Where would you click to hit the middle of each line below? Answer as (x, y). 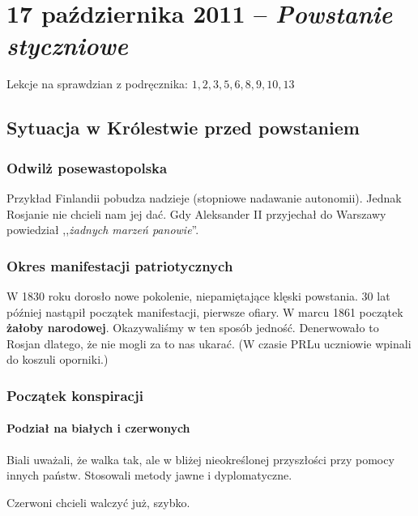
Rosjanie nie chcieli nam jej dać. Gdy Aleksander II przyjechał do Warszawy (196, 213)
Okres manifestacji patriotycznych (120, 265)
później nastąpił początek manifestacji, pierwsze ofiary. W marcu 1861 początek (205, 311)
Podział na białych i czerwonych (98, 428)
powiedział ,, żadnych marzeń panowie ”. (103, 230)
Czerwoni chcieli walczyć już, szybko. (98, 502)
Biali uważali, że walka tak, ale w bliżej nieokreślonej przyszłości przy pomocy (200, 459)
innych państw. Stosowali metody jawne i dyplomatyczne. (149, 475)
